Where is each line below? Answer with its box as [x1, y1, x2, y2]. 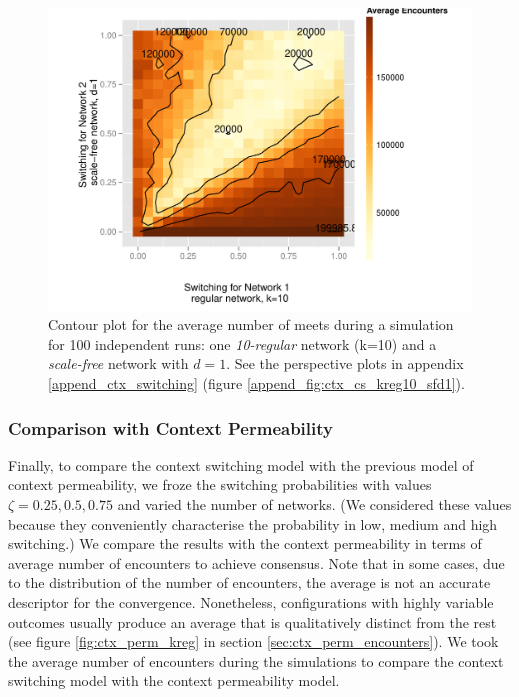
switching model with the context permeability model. [8, 670, 340, 691]
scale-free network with [48, 353, 189, 374]
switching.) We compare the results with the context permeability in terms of [8, 533, 482, 554]
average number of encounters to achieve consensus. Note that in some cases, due [8, 552, 505, 573]
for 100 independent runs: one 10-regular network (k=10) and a [48, 333, 437, 354]
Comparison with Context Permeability [8, 415, 333, 440]
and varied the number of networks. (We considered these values [117, 494, 512, 515]
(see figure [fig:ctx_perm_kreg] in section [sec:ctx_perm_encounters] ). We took [8, 631, 499, 652]
